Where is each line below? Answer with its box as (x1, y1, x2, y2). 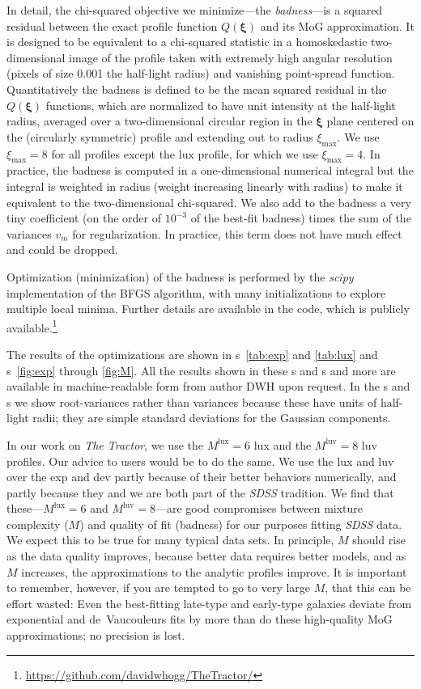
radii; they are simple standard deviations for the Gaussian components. (32, 409, 391, 426)
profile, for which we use (198, 145, 318, 162)
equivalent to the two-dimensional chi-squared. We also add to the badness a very (6, 193, 411, 210)
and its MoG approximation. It (260, 17, 415, 34)
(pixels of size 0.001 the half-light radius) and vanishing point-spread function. (6, 65, 395, 82)
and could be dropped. (6, 241, 118, 258)
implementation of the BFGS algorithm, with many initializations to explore (6, 284, 386, 301)
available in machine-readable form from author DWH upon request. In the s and (6, 378, 410, 395)
